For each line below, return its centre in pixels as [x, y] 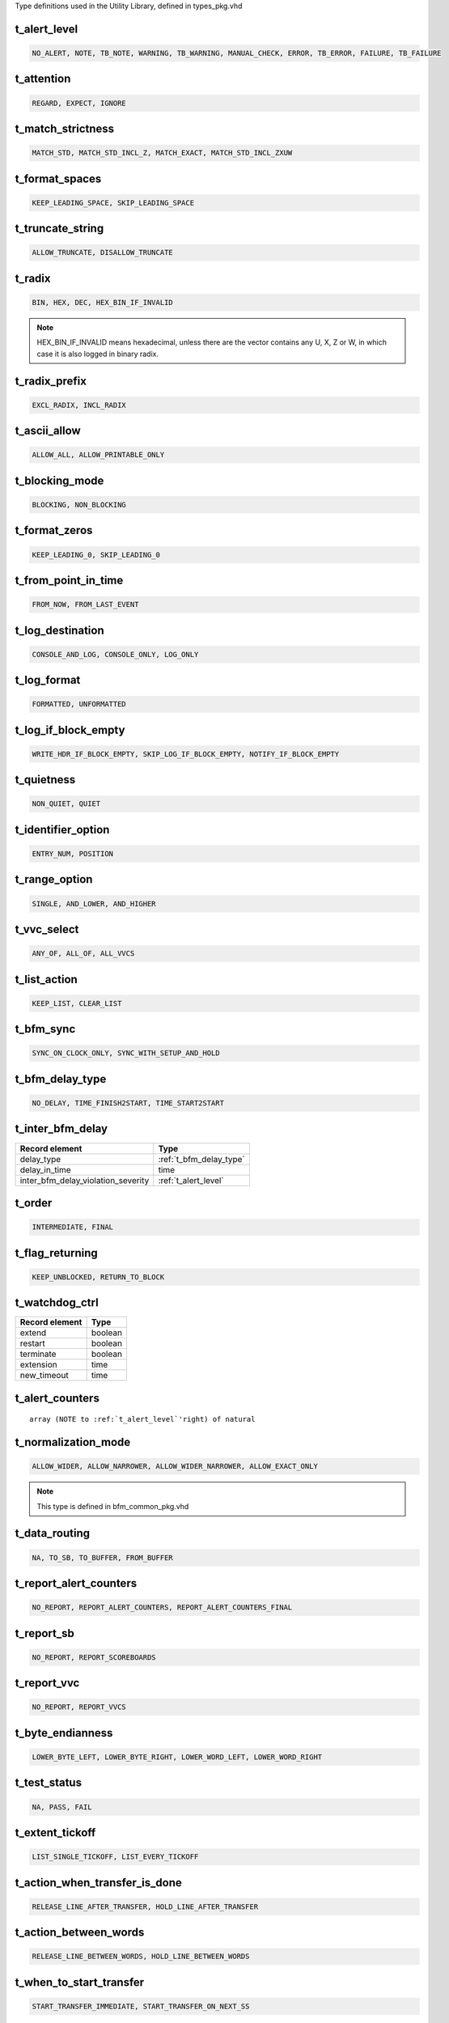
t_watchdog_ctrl [57, 1303]
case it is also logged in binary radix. [98, 354]
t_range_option [54, 879]
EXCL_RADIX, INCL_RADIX [79, 405]
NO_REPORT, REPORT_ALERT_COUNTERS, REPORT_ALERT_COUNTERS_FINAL [162, 1607]
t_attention [43, 79]
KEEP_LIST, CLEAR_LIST [77, 1003]
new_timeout [44, 1376]
